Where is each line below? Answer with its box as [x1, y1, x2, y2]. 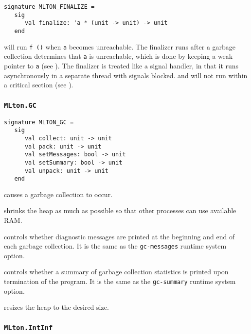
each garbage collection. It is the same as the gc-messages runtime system [4, 241, 227, 251]
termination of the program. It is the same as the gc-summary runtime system [4, 276, 236, 286]
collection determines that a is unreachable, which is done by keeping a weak [4, 51, 233, 61]
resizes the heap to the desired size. [4, 302, 109, 312]
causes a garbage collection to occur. [4, 189, 113, 199]
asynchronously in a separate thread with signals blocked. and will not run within [4, 70, 248, 80]
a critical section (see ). [4, 80, 73, 90]
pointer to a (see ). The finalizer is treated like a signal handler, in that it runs [4, 60, 239, 70]
